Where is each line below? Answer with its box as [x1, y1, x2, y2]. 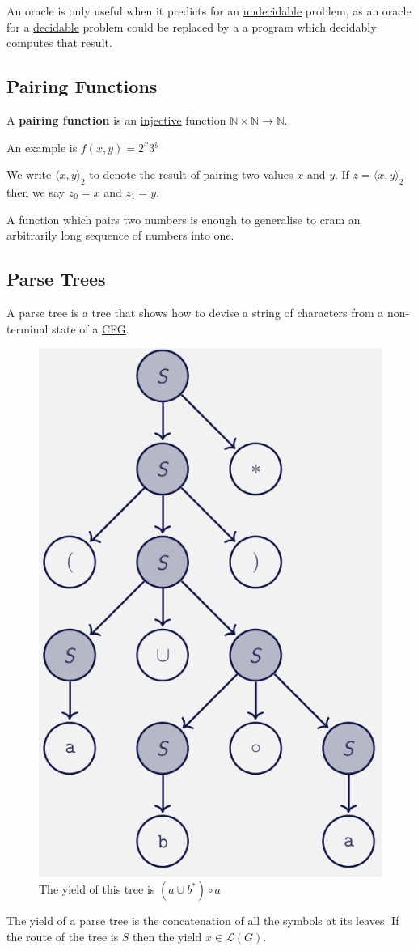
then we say [6, 183, 65, 200]
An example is [6, 138, 78, 155]
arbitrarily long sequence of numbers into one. [6, 227, 234, 244]
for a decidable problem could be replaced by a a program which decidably [6, 18, 377, 35]
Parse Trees [6, 266, 106, 291]
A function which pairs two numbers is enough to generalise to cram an [6, 210, 361, 227]
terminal [6, 320, 49, 337]
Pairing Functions [6, 74, 158, 99]
